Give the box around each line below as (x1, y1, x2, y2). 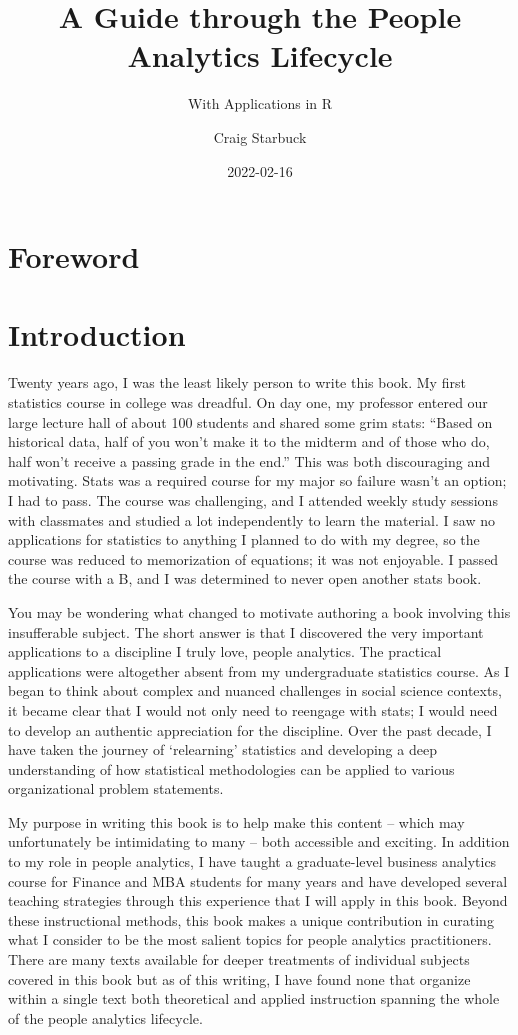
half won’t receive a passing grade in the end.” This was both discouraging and (8, 450, 490, 471)
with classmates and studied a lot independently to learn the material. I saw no (8, 509, 495, 530)
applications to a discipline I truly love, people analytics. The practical (8, 641, 442, 662)
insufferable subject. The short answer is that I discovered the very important (8, 621, 484, 642)
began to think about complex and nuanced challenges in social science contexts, (8, 680, 502, 701)
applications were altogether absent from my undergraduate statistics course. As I (8, 660, 510, 681)
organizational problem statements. (8, 778, 224, 799)
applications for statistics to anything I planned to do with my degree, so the (8, 529, 480, 550)
